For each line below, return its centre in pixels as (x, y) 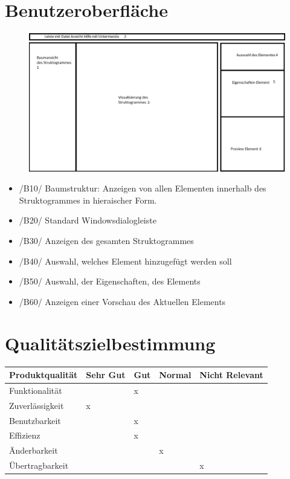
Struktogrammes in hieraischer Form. (88, 200)
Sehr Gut (106, 375)
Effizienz (25, 435)
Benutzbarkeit (35, 420)
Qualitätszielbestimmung (110, 343)
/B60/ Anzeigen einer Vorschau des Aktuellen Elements (122, 301)
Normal (175, 375)
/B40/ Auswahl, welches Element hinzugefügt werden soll (125, 261)
